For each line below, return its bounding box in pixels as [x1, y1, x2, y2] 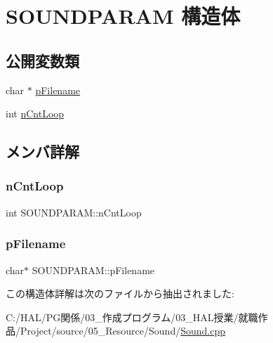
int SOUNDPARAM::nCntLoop [6, 205, 142, 219]
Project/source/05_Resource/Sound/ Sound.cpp [20, 323, 225, 338]
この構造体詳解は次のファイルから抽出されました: [6, 286, 234, 301]
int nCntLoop [6, 106, 65, 121]
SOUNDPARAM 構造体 [6, 1, 241, 30]
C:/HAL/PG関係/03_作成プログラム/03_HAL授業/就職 [6, 309, 258, 324]
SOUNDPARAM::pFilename [32, 262, 155, 277]
